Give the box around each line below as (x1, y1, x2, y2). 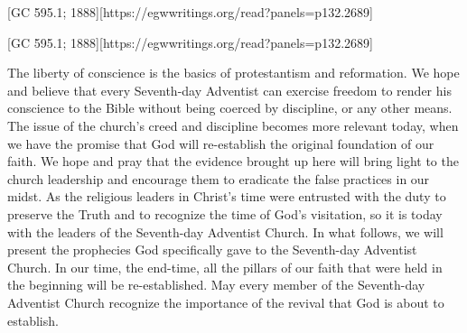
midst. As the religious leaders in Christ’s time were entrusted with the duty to (7, 187, 446, 206)
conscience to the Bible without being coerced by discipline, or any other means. (7, 98, 453, 117)
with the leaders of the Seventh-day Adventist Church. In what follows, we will (7, 222, 444, 241)
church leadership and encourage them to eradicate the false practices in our (7, 169, 430, 188)
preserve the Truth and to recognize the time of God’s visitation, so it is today (7, 204, 443, 223)
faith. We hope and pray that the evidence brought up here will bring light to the (7, 152, 459, 171)
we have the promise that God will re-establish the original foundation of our (7, 134, 434, 153)
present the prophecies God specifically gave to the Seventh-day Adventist (7, 240, 417, 259)
